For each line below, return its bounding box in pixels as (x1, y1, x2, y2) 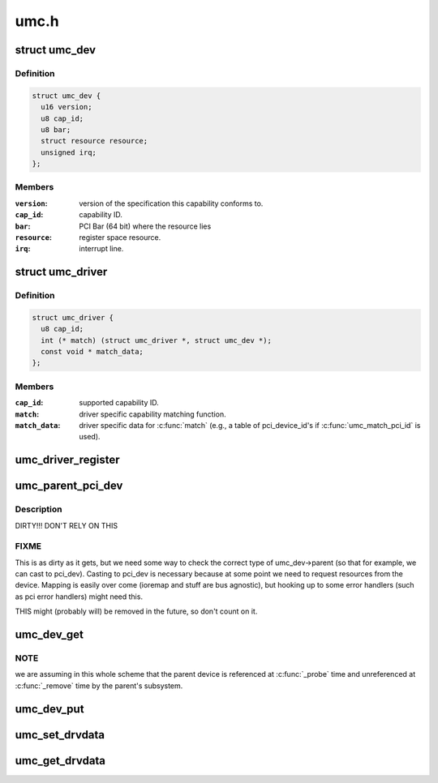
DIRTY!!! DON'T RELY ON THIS (15, 520, 118, 530)
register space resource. (79, 232, 161, 242)
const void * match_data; (41, 347, 144, 357)
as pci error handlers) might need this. (15, 592, 144, 601)
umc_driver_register (15, 453, 120, 467)
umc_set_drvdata (15, 728, 105, 742)
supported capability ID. (79, 398, 160, 408)
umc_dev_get (15, 628, 84, 642)
